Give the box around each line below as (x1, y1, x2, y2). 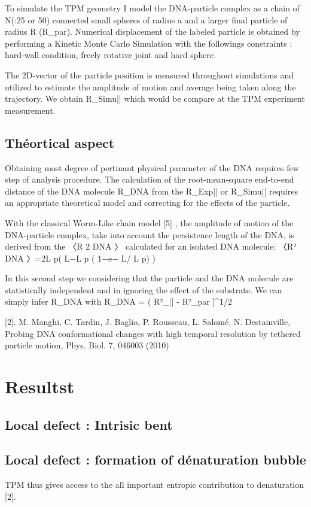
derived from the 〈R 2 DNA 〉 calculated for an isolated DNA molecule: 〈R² (5, 240, 297, 253)
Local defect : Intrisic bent (5, 415, 173, 433)
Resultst (5, 374, 75, 399)
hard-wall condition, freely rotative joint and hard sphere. (5, 48, 217, 61)
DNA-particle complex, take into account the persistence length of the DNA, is (5, 228, 295, 241)
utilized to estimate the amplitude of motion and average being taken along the (5, 80, 296, 93)
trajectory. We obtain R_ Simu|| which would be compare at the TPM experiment (5, 92, 305, 105)
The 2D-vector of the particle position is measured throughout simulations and (5, 68, 294, 81)
